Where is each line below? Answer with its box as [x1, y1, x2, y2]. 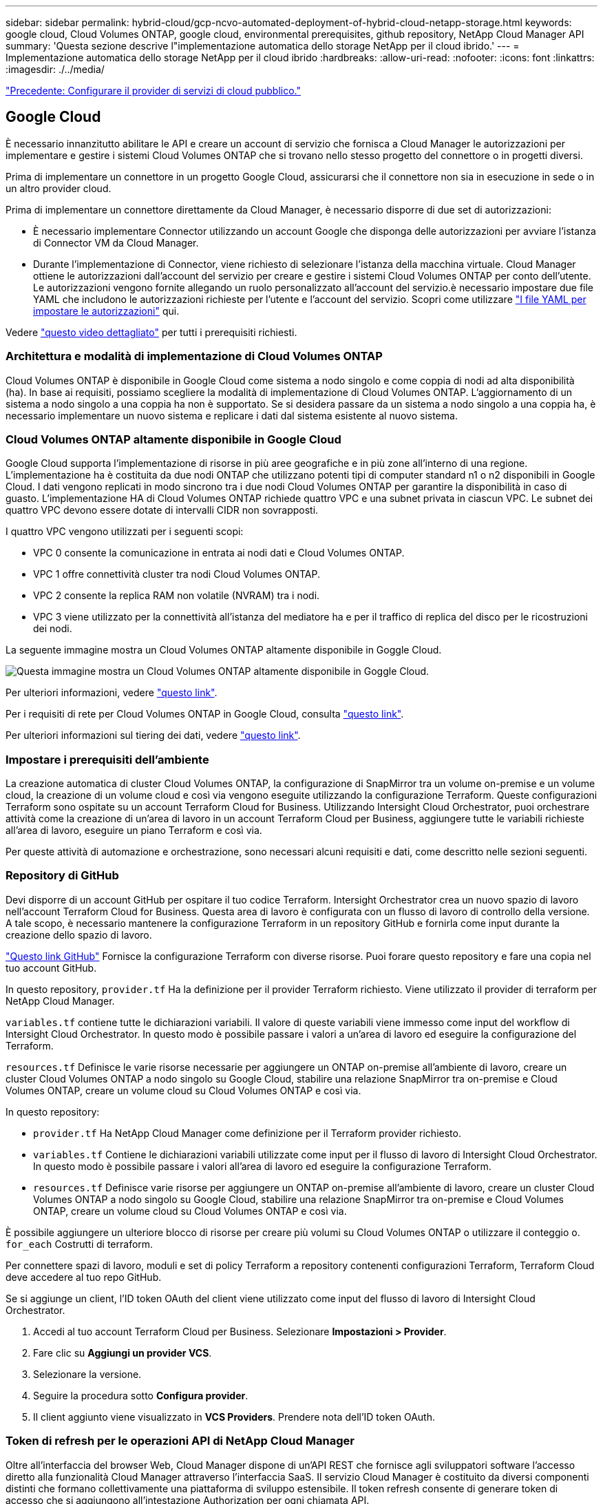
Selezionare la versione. [33, 1368, 142, 1380]
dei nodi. [33, 623, 72, 635]
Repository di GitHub [6, 868, 119, 883]
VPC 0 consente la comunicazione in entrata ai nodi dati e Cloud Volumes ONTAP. [33, 547, 405, 559]
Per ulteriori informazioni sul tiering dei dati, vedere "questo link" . [6, 729, 301, 742]
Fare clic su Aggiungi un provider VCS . [33, 1346, 212, 1359]
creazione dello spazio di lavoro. [6, 928, 152, 941]
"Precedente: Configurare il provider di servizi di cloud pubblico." [6, 85, 301, 96]
